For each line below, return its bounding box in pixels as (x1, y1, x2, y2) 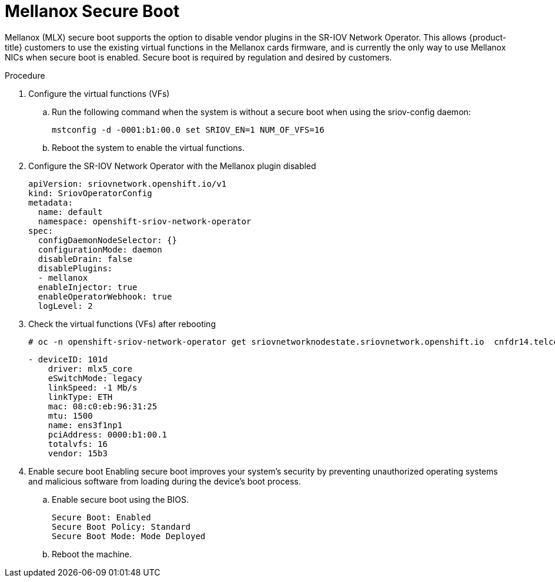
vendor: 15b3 (48, 448, 108, 458)
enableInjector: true (38, 282, 138, 292)
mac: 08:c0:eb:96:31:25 (48, 401, 158, 411)
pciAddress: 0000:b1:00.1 (48, 429, 168, 439)
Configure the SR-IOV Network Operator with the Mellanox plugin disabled (28, 160, 316, 171)
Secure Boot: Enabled (52, 512, 151, 522)
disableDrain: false (38, 254, 133, 264)
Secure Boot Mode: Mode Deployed (52, 531, 206, 541)
